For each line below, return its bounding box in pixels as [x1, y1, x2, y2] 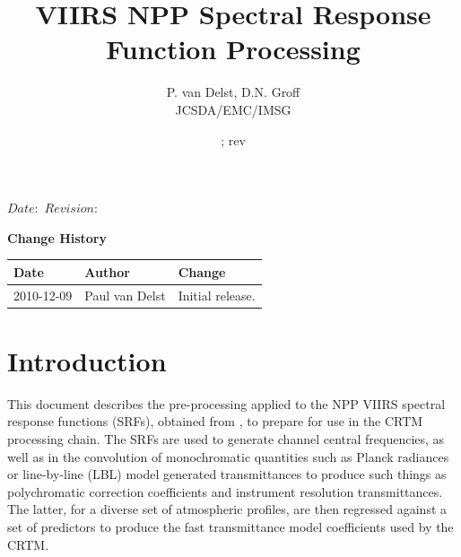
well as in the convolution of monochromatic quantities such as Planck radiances [7, 447, 449, 466]
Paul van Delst [84, 285, 166, 304]
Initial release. [178, 285, 256, 304]
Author [84, 262, 130, 281]
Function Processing [106, 30, 361, 67]
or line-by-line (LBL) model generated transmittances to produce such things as [7, 465, 447, 483]
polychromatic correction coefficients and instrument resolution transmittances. [7, 482, 443, 500]
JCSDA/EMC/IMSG [175, 100, 291, 118]
